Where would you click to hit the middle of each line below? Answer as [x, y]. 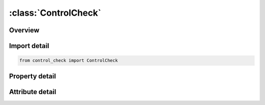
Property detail [33, 76]
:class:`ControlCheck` [55, 13]
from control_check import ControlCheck [68, 61]
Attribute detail [33, 92]
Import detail [29, 46]
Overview [24, 30]
